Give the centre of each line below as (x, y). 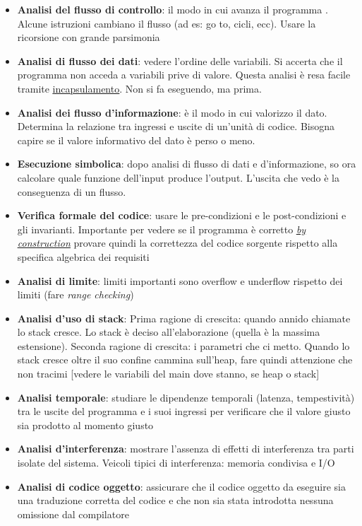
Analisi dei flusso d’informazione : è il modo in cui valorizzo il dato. (172, 112)
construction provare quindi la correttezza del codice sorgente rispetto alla (177, 243)
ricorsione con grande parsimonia (89, 37)
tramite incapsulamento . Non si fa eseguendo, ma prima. (139, 88)
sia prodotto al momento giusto (85, 425)
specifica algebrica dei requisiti (83, 256)
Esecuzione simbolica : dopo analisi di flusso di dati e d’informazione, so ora (187, 164)
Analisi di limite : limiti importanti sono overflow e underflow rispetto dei (180, 280)
